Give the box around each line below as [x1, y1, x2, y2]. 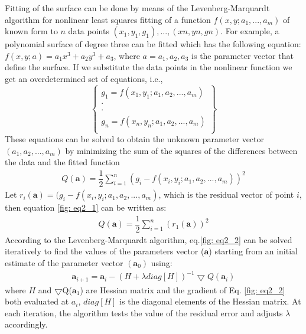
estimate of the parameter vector [5, 256, 123, 268]
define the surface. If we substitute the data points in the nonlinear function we [5, 61, 292, 73]
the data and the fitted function [5, 156, 120, 168]
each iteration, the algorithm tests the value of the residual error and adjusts [5, 306, 283, 319]
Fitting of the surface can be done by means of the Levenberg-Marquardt [5, 2, 270, 14]
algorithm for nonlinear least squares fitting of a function [5, 13, 211, 25]
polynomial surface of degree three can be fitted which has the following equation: [5, 38, 301, 50]
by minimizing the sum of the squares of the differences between [65, 144, 298, 156]
